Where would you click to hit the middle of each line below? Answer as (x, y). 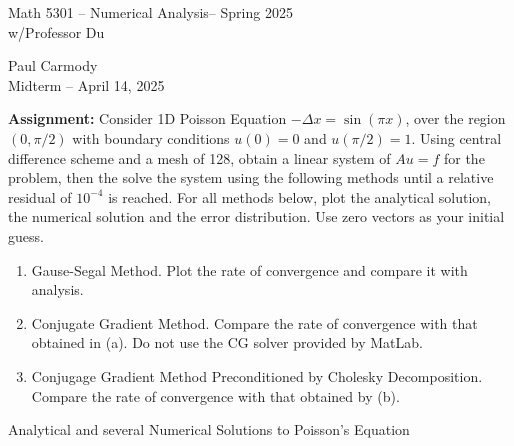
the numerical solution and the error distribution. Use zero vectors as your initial (256, 216)
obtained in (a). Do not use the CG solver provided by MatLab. (227, 342)
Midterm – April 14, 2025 (86, 84)
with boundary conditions (151, 137)
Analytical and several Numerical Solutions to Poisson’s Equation (209, 429)
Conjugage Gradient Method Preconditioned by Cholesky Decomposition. (257, 375)
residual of (40, 196)
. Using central (456, 137)
